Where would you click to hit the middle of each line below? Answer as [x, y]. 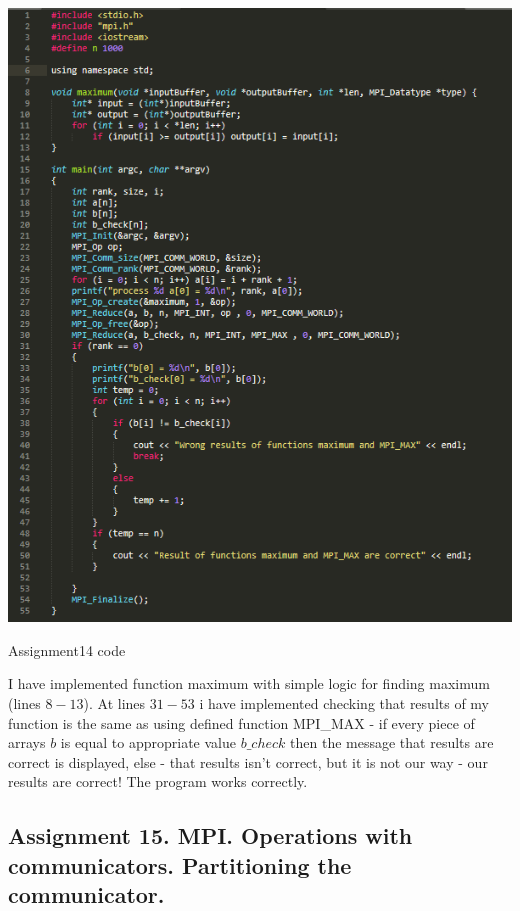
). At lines [114, 703]
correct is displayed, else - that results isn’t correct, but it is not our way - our [248, 761]
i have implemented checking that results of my [344, 703]
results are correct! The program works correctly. [158, 781]
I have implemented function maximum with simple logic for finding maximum [249, 683]
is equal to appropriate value [148, 742]
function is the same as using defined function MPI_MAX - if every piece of [241, 722]
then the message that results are [392, 742]
